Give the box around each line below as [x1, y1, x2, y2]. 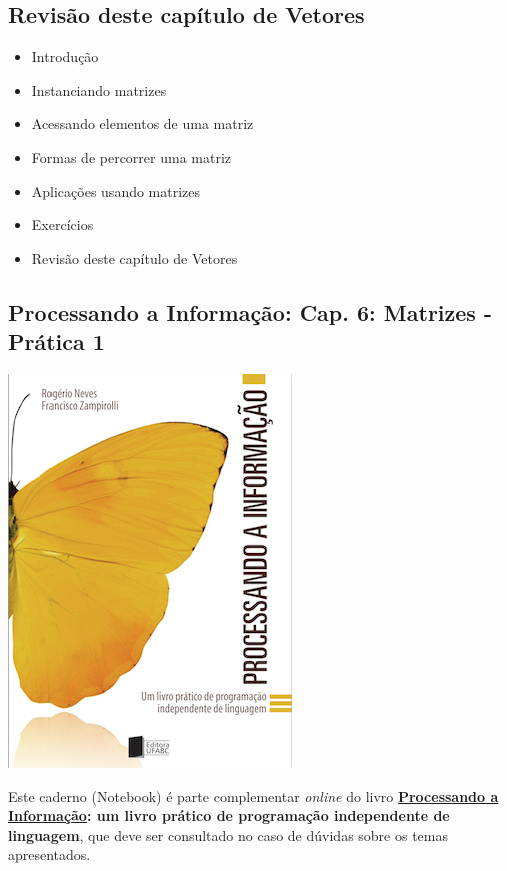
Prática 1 [8, 326, 105, 357]
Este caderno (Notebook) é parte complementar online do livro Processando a [8, 785, 499, 806]
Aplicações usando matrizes [31, 180, 201, 201]
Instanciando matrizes [31, 79, 167, 100]
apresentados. [8, 844, 91, 865]
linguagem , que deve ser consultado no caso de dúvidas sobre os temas [8, 824, 448, 845]
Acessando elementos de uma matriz [31, 113, 254, 134]
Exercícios [31, 214, 94, 235]
